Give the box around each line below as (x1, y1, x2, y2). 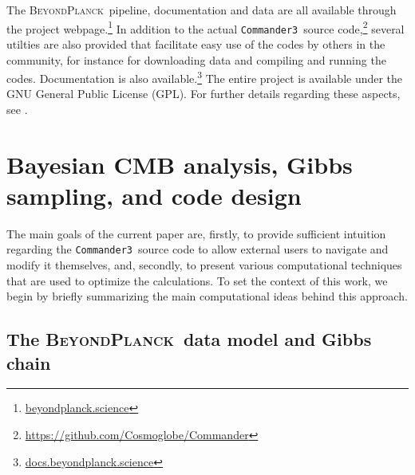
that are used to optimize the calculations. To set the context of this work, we (6, 272, 388, 289)
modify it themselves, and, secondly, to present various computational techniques (6, 257, 402, 273)
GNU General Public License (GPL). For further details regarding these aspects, (6, 85, 401, 102)
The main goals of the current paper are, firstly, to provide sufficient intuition (6, 225, 386, 241)
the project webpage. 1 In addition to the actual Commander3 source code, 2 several (6, 18, 405, 37)
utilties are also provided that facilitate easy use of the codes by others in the (6, 35, 385, 52)
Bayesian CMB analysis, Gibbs (6, 147, 353, 180)
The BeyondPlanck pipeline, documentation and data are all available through (6, 2, 397, 18)
